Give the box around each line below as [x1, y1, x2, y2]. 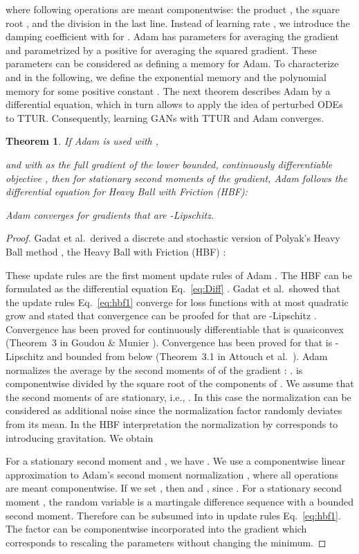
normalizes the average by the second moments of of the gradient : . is [6, 362, 303, 377]
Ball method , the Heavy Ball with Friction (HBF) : [6, 244, 226, 258]
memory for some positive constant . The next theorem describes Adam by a [6, 83, 331, 98]
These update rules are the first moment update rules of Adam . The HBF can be [6, 267, 352, 282]
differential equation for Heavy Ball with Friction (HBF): [6, 184, 248, 199]
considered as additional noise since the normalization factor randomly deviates [6, 403, 342, 418]
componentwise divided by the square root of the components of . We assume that [6, 376, 354, 391]
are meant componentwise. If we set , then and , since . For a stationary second [6, 481, 342, 495]
